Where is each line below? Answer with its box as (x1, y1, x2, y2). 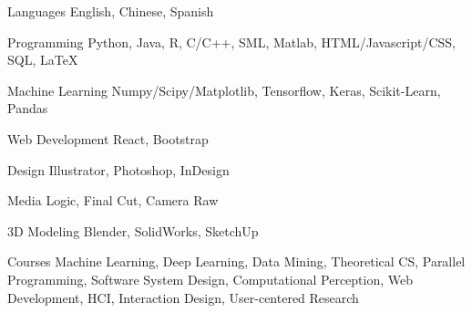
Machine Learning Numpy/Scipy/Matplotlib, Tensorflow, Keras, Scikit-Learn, (7, 80, 441, 99)
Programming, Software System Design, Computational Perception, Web (7, 269, 414, 288)
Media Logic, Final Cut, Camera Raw (7, 191, 219, 210)
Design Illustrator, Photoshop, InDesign (7, 160, 230, 179)
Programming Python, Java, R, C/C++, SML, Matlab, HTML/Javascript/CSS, (7, 32, 457, 51)
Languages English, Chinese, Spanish (7, 2, 214, 20)
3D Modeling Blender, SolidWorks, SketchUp (7, 221, 259, 240)
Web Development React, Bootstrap (7, 129, 209, 148)
